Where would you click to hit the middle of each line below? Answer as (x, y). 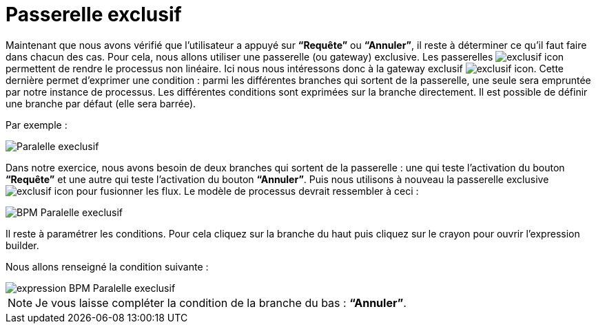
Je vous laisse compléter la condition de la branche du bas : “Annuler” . (221, 303)
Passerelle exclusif (94, 14)
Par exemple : (37, 125)
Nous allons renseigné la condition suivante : (107, 266)
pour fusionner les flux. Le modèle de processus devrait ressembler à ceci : (247, 191)
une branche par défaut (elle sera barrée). (101, 103)
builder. (22, 245)
